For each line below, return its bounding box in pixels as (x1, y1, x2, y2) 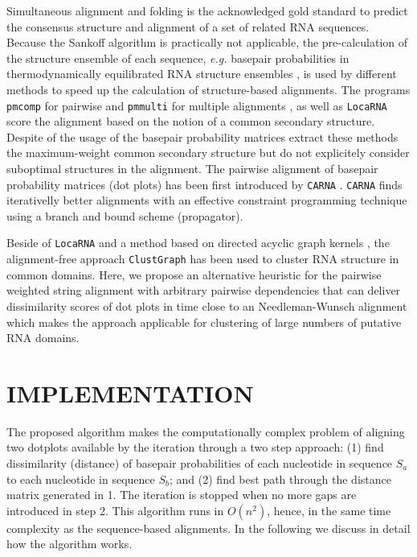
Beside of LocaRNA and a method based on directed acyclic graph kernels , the (6, 234, 390, 251)
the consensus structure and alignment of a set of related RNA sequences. (6, 18, 370, 35)
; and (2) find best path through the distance (170, 470, 391, 487)
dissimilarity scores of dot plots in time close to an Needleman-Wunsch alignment (6, 297, 407, 314)
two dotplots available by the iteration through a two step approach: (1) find (6, 439, 384, 456)
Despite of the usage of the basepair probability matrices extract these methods (6, 128, 399, 145)
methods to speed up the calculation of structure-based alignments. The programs (6, 80, 411, 97)
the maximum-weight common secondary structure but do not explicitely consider (6, 144, 410, 161)
